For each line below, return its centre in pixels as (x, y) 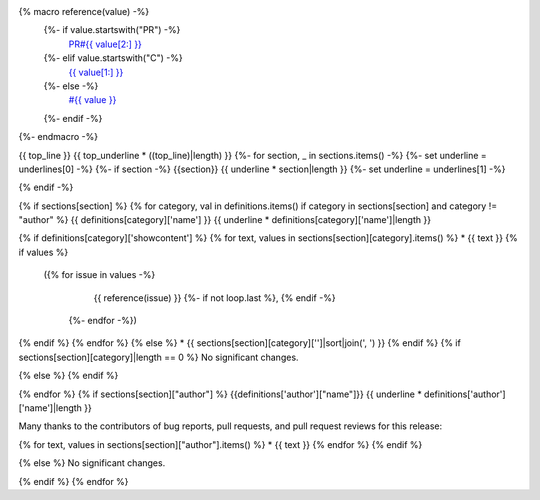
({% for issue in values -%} (99, 275)
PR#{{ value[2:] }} (105, 44)
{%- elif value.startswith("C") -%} (113, 58)
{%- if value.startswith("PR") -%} (112, 30)
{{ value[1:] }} (96, 72)
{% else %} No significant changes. (92, 463)
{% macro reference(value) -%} (84, 11)
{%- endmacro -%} (58, 137)
